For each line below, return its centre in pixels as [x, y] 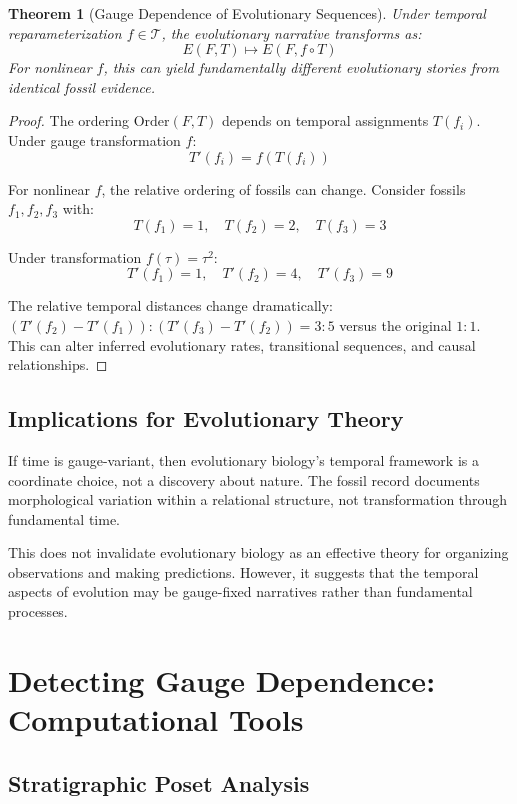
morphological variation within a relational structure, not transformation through [258, 499]
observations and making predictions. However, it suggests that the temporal [243, 571]
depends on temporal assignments [325, 120]
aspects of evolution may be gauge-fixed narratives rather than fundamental [240, 591]
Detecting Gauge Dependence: [222, 679]
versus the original [395, 324]
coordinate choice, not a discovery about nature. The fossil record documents [244, 479]
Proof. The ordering [68, 120]
